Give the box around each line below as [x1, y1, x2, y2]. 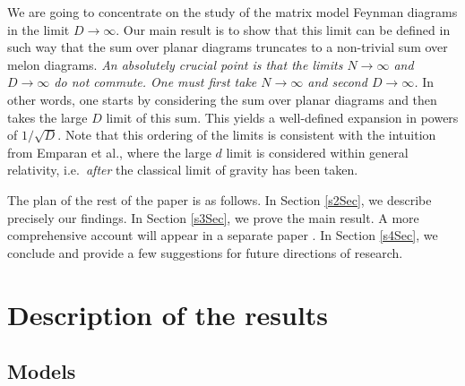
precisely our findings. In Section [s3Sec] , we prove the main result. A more [7, 208, 419, 227]
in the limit [7, 20, 70, 39]
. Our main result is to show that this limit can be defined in [116, 20, 451, 39]
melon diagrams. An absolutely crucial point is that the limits [7, 55, 343, 73]
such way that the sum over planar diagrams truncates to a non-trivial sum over [7, 38, 448, 56]
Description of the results [7, 296, 329, 332]
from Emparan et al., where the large [7, 142, 211, 161]
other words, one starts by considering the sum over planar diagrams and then [7, 90, 437, 108]
